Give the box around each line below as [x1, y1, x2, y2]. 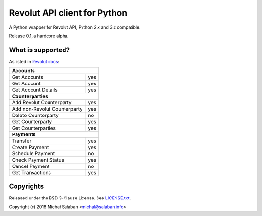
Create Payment [12, 144, 49, 150]
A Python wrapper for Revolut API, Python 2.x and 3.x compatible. [9, 24, 141, 30]
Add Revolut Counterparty [12, 100, 72, 106]
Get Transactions [12, 169, 51, 176]
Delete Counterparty [12, 112, 59, 119]
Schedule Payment [12, 150, 55, 157]
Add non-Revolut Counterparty [12, 106, 82, 113]
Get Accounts [12, 74, 44, 81]
